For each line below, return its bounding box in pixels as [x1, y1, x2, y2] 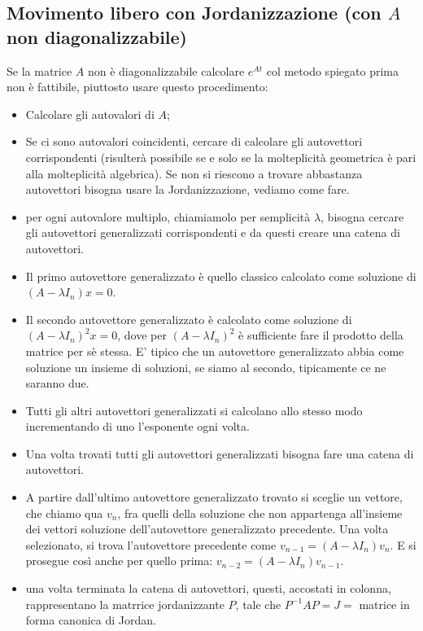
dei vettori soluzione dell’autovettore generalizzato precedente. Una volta [25, 520, 389, 537]
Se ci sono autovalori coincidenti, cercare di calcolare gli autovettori [25, 133, 363, 150]
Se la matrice [7, 62, 72, 79]
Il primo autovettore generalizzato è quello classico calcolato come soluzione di [25, 267, 416, 284]
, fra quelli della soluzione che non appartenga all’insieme [117, 504, 403, 521]
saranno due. [25, 375, 89, 392]
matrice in [359, 595, 410, 612]
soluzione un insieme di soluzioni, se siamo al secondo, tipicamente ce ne [25, 358, 386, 375]
